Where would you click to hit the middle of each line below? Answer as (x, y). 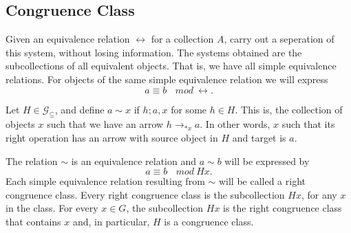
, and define (79, 109)
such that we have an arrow (105, 124)
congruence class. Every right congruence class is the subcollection (145, 194)
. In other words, (235, 124)
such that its (308, 124)
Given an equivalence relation (68, 39)
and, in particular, (111, 221)
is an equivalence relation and (134, 160)
